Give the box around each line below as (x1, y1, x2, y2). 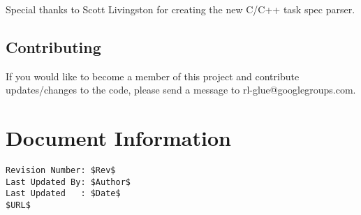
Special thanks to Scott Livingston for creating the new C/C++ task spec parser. (6, 2, 355, 16)
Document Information (6, 124, 231, 152)
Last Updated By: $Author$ (6, 177, 131, 187)
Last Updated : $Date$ (6, 188, 121, 199)
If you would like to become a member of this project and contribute (6, 68, 300, 83)
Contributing (6, 36, 101, 57)
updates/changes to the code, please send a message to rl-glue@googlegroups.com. (6, 82, 356, 97)
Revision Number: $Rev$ (6, 165, 116, 176)
